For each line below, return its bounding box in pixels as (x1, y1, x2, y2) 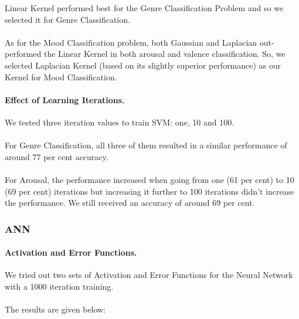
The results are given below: (5, 303, 106, 315)
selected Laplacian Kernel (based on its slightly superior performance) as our (5, 59, 281, 71)
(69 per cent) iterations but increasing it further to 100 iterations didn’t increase (5, 185, 294, 197)
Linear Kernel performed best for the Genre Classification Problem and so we (5, 2, 284, 13)
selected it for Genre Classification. (5, 13, 130, 25)
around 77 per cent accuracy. (5, 150, 108, 162)
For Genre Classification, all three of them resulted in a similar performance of (5, 139, 287, 151)
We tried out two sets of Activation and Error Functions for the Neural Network (5, 269, 293, 281)
